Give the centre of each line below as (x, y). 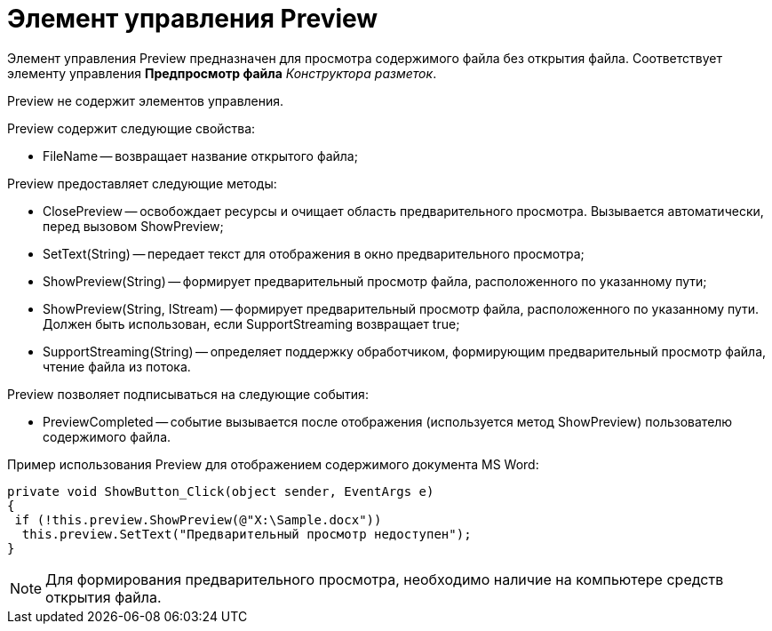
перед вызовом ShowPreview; (133, 226)
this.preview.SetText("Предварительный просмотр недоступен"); (247, 534)
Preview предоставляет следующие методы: (142, 183)
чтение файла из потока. (117, 366)
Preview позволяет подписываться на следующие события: (188, 394)
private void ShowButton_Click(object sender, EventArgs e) (221, 491)
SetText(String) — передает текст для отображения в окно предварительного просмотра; (314, 253)
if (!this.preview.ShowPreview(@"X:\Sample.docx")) (198, 519)
